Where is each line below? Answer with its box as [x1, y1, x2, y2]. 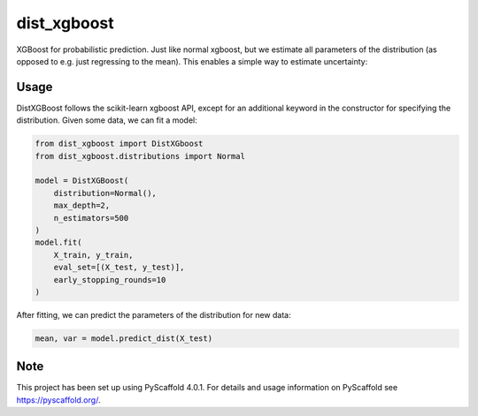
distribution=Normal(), [53, 188, 157, 198]
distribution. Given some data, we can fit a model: [16, 115, 198, 125]
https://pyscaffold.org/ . [16, 394, 101, 405]
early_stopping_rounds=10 [53, 275, 166, 284]
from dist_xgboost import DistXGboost [35, 139, 204, 149]
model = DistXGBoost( [35, 176, 129, 185]
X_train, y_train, [53, 250, 134, 260]
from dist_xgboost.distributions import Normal [35, 151, 245, 161]
